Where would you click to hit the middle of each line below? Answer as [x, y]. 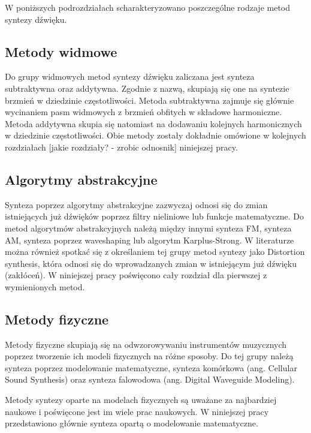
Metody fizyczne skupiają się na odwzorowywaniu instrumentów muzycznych [146, 344]
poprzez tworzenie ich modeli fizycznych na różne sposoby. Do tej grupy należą [149, 356]
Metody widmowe [61, 51]
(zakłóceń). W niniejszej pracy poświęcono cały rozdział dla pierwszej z [136, 275]
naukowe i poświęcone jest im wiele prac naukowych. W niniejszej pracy [137, 411]
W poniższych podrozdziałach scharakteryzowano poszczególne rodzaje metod [148, 7]
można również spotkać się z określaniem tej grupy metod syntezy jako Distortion [155, 252]
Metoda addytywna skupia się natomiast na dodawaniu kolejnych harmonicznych [153, 123]
